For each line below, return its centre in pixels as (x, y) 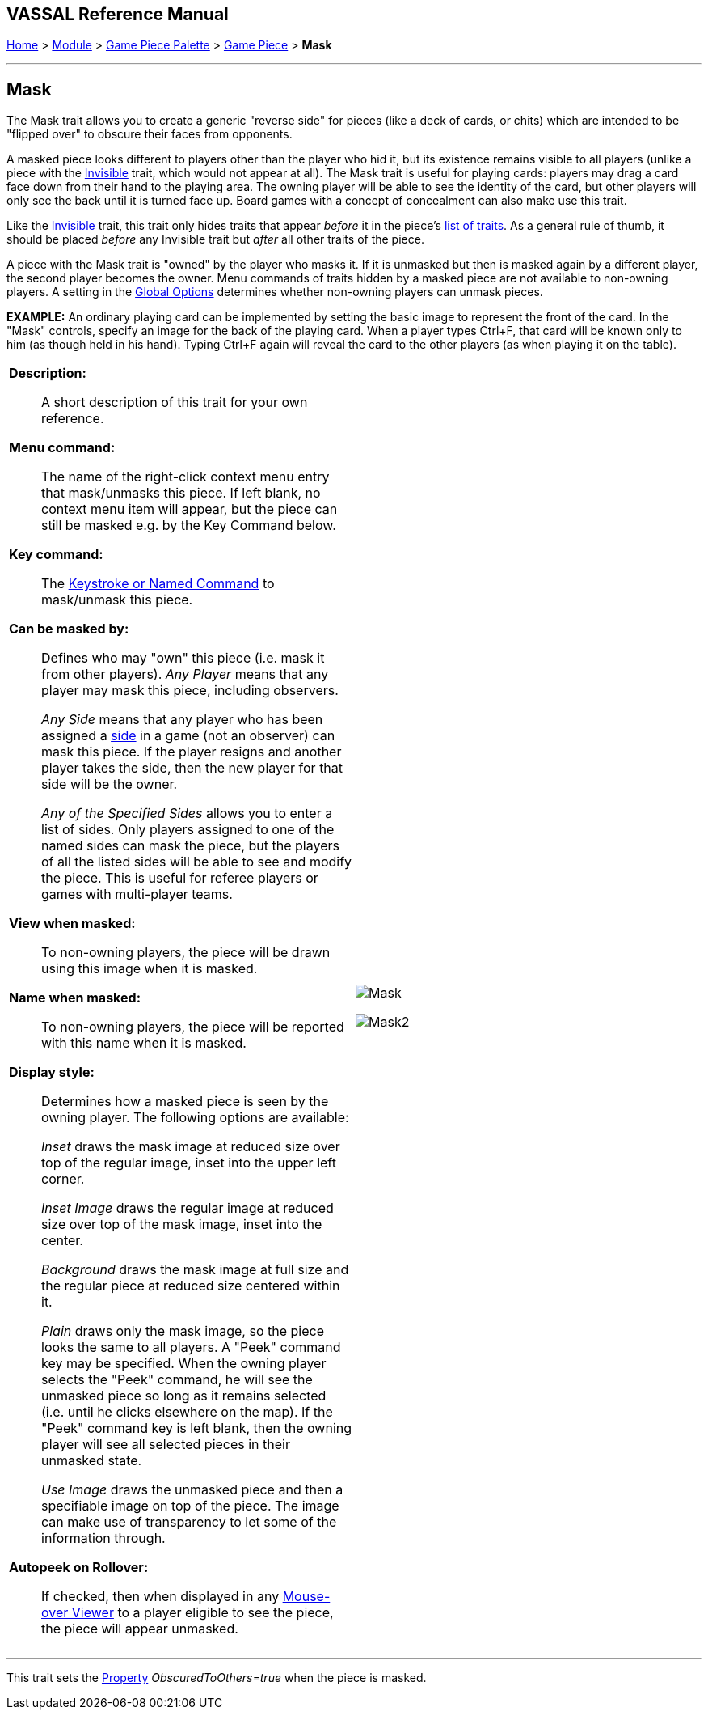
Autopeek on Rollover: (79, 1568)
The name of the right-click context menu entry (185, 477)
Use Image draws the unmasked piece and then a (192, 1490)
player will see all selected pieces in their (166, 1445)
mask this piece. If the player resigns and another (192, 752)
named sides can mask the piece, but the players (190, 846)
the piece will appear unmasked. (140, 1629)
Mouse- (306, 1597)
